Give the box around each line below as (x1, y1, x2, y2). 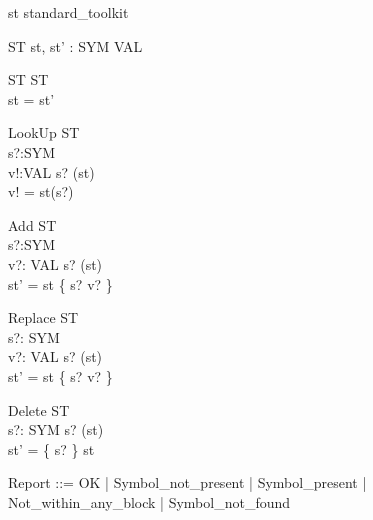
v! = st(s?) (8, 181, 74, 202)
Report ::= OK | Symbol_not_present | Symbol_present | (8, 472, 367, 493)
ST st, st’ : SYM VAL (8, 35, 143, 56)
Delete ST (8, 399, 70, 420)
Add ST (8, 214, 57, 235)
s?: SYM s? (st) (8, 419, 104, 440)
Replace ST (8, 307, 79, 328)
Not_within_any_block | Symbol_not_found (8, 491, 291, 512)
